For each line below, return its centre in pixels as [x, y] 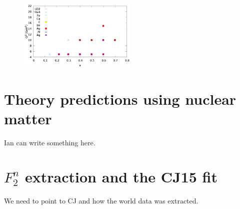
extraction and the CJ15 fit [121, 177]
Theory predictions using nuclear [120, 98]
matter [28, 118]
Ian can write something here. [50, 142]
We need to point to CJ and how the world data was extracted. [101, 201]
